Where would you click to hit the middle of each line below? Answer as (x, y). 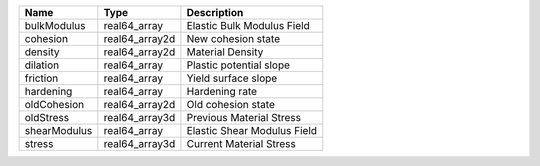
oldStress (47, 117)
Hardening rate (222, 91)
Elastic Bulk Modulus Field (248, 25)
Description (215, 12)
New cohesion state (233, 38)
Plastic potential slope (238, 65)
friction (41, 78)
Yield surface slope (232, 78)
